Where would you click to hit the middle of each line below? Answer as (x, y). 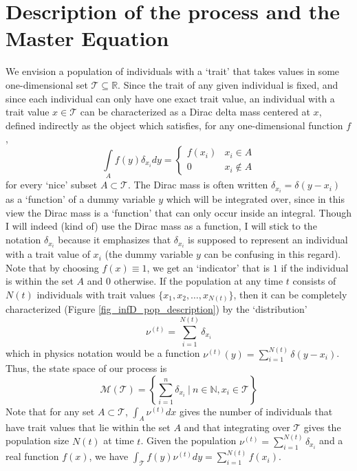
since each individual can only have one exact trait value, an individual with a (170, 98)
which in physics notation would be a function (103, 353)
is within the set (40, 281)
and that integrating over (237, 427)
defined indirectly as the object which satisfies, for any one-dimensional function (174, 125)
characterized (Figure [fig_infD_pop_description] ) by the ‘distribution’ (156, 309)
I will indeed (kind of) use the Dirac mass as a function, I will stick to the (161, 226)
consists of (314, 281)
